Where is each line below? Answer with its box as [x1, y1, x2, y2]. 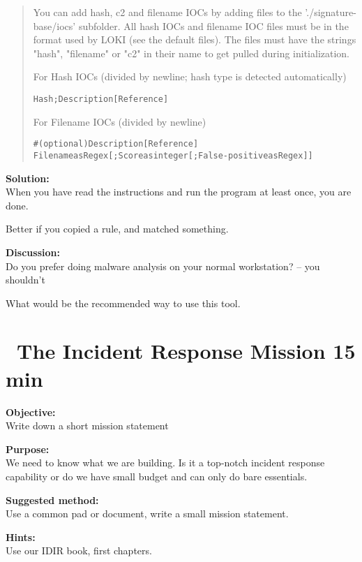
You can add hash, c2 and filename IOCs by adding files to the [33, 5, 302, 19]
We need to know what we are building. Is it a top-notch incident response [6, 455, 325, 470]
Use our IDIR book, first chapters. [6, 543, 152, 558]
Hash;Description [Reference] [33, 94, 169, 104]
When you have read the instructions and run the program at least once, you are [6, 184, 352, 199]
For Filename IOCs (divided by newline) [33, 114, 206, 128]
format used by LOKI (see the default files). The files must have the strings [33, 32, 356, 47]
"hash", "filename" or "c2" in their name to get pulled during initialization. [33, 45, 350, 60]
